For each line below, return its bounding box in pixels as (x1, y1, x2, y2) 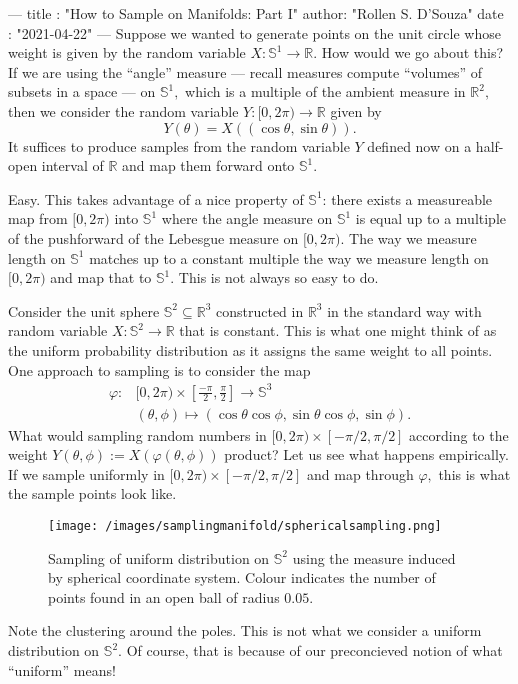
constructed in (216, 300, 304, 321)
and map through (307, 463, 414, 484)
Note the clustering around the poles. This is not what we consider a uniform (8, 620, 482, 641)
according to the (409, 424, 509, 445)
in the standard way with (327, 300, 482, 321)
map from (8, 208, 68, 229)
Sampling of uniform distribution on (48, 547, 270, 568)
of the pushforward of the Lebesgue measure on (8, 227, 299, 248)
